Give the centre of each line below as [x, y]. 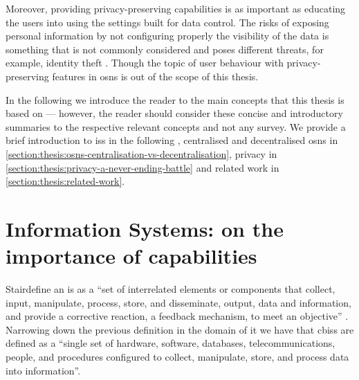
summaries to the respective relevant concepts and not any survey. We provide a [176, 126]
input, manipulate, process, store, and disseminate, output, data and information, [178, 302]
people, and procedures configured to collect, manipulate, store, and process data [177, 356]
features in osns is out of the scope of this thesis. [155, 76]
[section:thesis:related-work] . [65, 181]
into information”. [43, 370]
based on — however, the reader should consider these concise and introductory [174, 113]
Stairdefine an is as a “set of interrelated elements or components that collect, [171, 289]
